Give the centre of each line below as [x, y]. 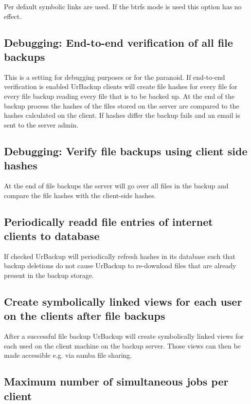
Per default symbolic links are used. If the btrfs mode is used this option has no [123, 6]
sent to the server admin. [41, 124]
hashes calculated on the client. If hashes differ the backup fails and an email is [122, 115]
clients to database [52, 235]
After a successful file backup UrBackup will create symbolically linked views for [124, 336]
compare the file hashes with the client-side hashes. [80, 195]
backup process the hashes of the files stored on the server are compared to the [122, 105]
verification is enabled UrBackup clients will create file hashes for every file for [121, 86]
